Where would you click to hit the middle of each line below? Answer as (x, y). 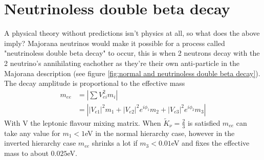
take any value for (32, 133)
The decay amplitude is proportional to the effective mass (95, 83)
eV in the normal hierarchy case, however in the (160, 133)
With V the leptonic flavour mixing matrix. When (83, 122)
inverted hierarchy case (40, 143)
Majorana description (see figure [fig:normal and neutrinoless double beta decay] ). (132, 73)
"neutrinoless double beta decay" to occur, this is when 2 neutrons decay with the (132, 53)
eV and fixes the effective (210, 143)
